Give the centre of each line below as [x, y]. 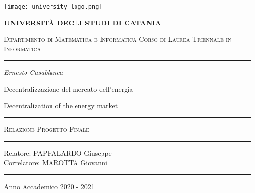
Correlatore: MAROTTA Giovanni [56, 162]
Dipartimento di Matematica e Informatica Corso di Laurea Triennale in [118, 39]
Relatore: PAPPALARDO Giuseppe [58, 153]
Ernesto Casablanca [34, 72]
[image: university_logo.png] [53, 7]
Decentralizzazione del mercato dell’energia [69, 89]
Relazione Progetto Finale [47, 129]
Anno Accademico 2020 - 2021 [49, 186]
